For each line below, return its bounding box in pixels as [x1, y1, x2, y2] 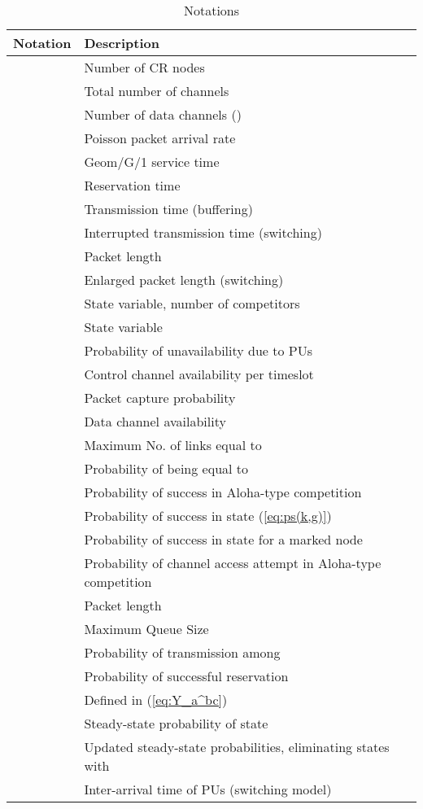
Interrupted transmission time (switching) [84, 223, 322, 242]
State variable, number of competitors [84, 294, 300, 313]
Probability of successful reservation [84, 667, 289, 685]
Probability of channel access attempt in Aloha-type [84, 553, 382, 572]
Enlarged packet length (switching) [84, 270, 284, 289]
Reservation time [84, 176, 181, 195]
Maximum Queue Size [84, 619, 209, 638]
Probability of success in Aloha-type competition [84, 483, 362, 501]
